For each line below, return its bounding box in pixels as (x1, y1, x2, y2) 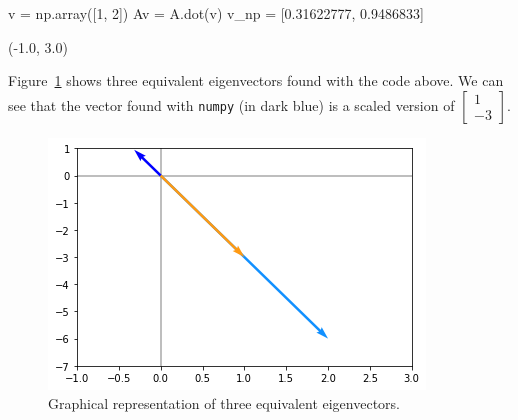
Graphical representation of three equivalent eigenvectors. (48, 393, 401, 414)
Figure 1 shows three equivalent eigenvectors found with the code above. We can (8, 70, 504, 91)
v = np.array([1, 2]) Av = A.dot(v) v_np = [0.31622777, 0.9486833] (8, 3, 424, 23)
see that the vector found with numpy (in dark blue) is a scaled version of (8, 94, 455, 115)
